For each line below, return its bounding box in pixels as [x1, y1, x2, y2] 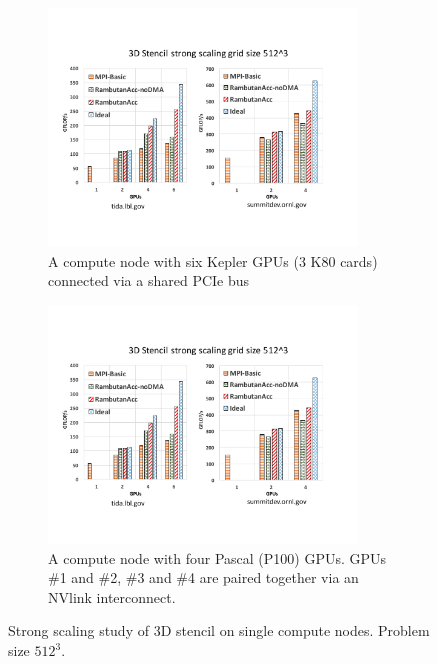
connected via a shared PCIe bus [48, 270, 250, 291]
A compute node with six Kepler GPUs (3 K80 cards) [48, 250, 378, 271]
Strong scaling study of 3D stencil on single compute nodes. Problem [8, 620, 430, 641]
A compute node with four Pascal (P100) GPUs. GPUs [48, 547, 387, 568]
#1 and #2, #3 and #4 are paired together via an [48, 567, 359, 588]
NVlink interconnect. [48, 586, 176, 607]
